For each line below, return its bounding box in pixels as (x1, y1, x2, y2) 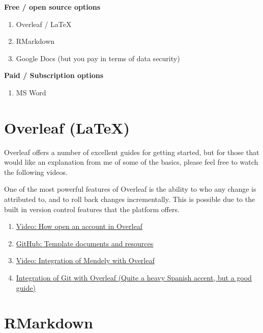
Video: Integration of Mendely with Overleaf (16, 255, 155, 266)
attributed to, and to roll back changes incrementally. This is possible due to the (4, 194, 255, 204)
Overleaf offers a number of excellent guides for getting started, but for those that (4, 146, 259, 157)
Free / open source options (4, 2, 101, 12)
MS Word (16, 87, 46, 97)
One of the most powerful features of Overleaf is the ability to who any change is (4, 184, 256, 194)
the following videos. (4, 166, 68, 177)
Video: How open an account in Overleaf (16, 221, 142, 232)
